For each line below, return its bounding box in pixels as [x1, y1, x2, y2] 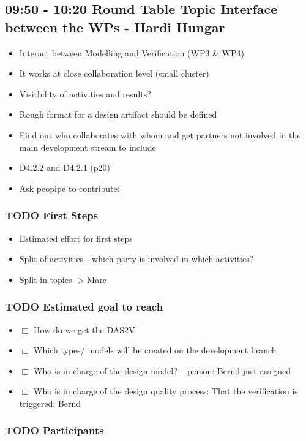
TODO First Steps [5, 208, 99, 223]
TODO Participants [5, 423, 104, 438]
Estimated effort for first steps [19, 232, 133, 244]
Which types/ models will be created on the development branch [34, 344, 277, 356]
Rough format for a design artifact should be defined [19, 108, 217, 121]
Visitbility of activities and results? [19, 87, 151, 100]
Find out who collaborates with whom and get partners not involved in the [19, 128, 301, 141]
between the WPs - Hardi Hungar [5, 17, 225, 36]
